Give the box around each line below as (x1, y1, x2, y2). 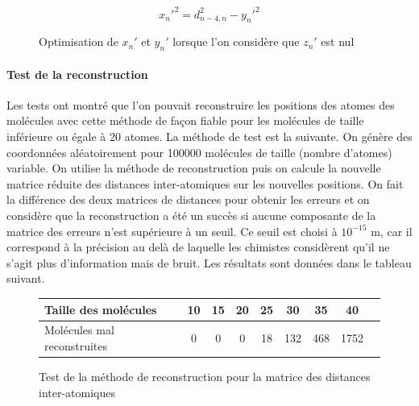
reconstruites (44, 337, 108, 354)
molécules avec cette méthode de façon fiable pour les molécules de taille (6, 112, 364, 129)
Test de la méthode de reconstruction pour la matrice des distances (39, 368, 371, 385)
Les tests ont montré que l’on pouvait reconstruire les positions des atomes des (6, 96, 395, 113)
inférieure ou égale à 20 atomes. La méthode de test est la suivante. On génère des (6, 128, 413, 145)
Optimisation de (39, 33, 118, 50)
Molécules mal (44, 321, 114, 338)
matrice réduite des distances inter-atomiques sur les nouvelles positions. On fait (6, 175, 404, 192)
